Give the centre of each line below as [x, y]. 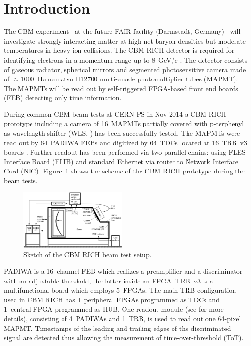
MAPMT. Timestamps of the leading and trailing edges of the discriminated [118, 328]
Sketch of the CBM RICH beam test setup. [87, 255]
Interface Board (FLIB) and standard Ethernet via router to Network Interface [121, 161]
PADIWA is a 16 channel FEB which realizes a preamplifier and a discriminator [123, 271]
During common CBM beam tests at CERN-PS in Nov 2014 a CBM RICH [115, 114]
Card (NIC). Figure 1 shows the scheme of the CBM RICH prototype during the [124, 171]
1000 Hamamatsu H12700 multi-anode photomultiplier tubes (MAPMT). [129, 79]
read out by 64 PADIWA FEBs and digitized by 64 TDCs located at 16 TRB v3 [125, 142]
